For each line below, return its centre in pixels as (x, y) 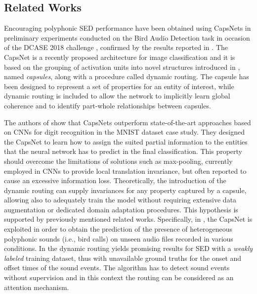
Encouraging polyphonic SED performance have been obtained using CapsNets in (128, 28)
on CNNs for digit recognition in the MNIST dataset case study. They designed (124, 132)
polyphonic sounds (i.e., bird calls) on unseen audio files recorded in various (119, 238)
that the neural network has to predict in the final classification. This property (123, 151)
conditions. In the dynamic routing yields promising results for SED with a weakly (128, 248)
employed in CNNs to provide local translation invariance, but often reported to (125, 171)
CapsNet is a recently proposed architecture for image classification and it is (120, 57)
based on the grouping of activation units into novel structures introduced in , (122, 67)
